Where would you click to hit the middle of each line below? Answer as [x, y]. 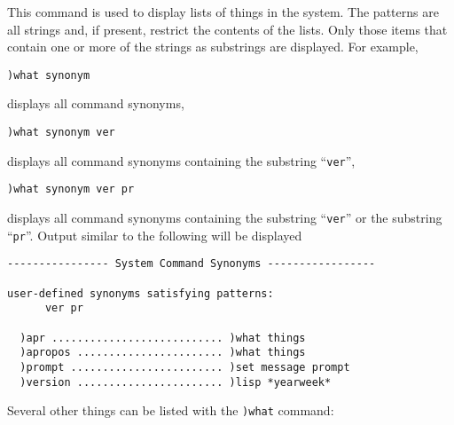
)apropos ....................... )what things [163, 353]
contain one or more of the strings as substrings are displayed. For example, [213, 47]
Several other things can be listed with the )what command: [171, 410]
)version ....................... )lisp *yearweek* [176, 382]
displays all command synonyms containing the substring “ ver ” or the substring [225, 217]
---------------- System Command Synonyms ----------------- [192, 264]
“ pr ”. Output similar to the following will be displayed [155, 235]
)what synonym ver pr [71, 189]
